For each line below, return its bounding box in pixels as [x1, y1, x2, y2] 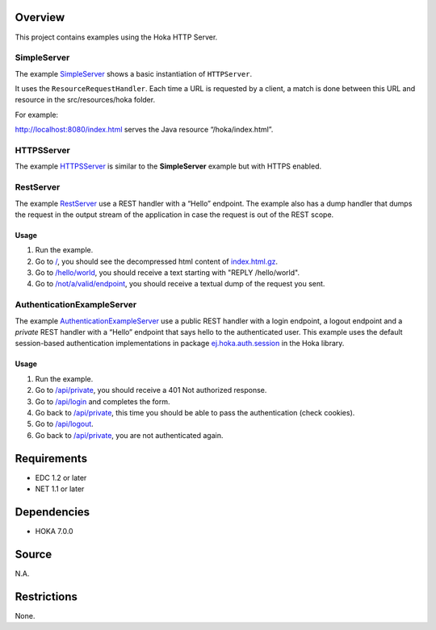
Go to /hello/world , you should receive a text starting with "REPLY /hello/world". [35, 268, 300, 277]
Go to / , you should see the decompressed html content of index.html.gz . [35, 257, 279, 266]
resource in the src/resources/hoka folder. [15, 95, 156, 105]
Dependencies [15, 505, 90, 519]
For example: [15, 110, 59, 119]
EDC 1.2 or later [35, 473, 87, 482]
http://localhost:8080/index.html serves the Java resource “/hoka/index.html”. [15, 125, 274, 135]
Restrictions [15, 590, 78, 603]
